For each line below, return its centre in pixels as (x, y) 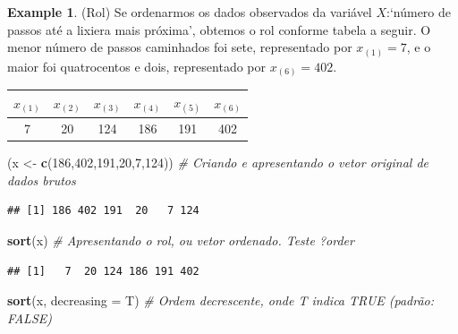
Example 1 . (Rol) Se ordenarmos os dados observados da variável (190, 12)
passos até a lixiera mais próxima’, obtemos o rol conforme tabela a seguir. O (219, 29)
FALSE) (30, 317)
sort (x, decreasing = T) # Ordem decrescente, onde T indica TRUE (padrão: (221, 300)
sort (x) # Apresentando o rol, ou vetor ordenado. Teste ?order (181, 240)
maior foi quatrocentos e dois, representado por (136, 66)
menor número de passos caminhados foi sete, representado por (180, 47)
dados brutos (42, 180)
